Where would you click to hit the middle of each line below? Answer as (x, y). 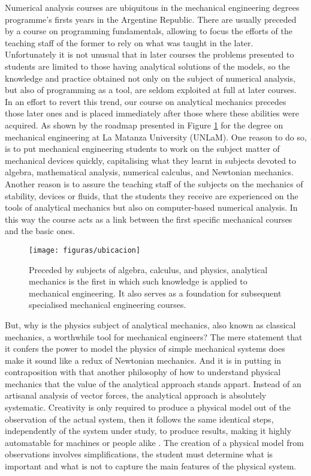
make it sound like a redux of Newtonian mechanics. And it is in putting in (143, 360)
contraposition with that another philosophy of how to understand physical (143, 372)
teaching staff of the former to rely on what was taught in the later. (129, 42)
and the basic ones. (40, 231)
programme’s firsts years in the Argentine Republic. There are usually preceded (151, 19)
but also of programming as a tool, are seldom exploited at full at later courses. (151, 90)
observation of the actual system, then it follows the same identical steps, (139, 419)
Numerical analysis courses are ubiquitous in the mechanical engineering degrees (152, 7)
